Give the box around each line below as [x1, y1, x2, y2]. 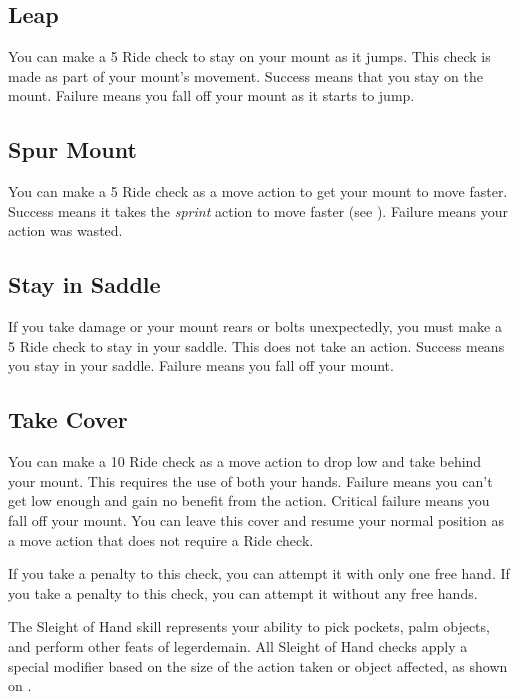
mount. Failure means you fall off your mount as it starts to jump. [8, 85, 415, 106]
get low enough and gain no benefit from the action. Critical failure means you [8, 490, 490, 511]
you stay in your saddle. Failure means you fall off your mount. [8, 355, 394, 376]
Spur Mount [8, 134, 137, 165]
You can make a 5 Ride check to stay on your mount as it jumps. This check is [8, 46, 491, 67]
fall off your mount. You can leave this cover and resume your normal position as [8, 509, 504, 530]
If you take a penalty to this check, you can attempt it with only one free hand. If [8, 563, 510, 584]
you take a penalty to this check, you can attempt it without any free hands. [8, 582, 478, 603]
